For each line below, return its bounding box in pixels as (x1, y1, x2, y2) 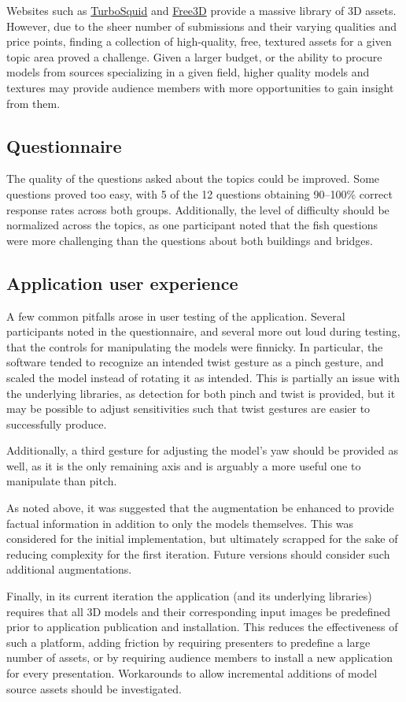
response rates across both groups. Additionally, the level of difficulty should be (6, 201, 389, 217)
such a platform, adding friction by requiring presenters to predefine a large (6, 633, 371, 650)
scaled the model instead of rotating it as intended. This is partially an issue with (6, 369, 400, 385)
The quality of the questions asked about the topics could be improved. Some (6, 170, 380, 187)
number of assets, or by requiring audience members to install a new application (6, 649, 393, 666)
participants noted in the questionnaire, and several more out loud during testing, (6, 323, 400, 340)
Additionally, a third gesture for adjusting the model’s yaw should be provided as (6, 442, 398, 459)
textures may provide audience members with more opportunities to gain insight (6, 79, 394, 95)
